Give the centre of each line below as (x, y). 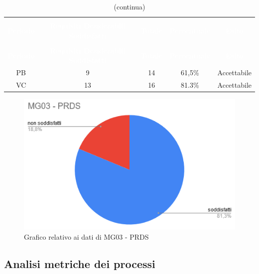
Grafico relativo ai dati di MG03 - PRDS (86, 236)
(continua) (129, 6)
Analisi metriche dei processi (80, 263)
